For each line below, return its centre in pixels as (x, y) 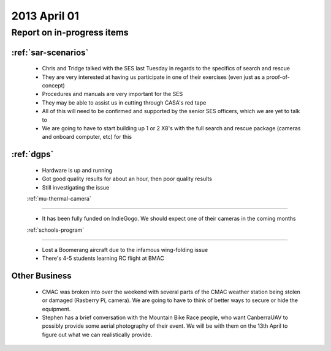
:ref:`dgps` (32, 154)
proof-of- (278, 77)
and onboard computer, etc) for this (87, 137)
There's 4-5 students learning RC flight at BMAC (103, 258)
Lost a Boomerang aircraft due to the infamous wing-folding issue (125, 250)
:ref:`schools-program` (55, 230)
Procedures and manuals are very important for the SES (112, 94)
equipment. (56, 309)
